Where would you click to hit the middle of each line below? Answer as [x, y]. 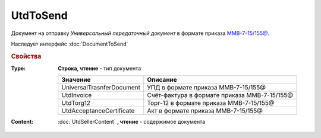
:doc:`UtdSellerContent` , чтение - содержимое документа [132, 122]
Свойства [26, 56]
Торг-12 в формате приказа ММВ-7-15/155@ [210, 103]
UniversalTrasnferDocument [101, 88]
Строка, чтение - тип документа [100, 68]
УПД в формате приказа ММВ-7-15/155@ [206, 88]
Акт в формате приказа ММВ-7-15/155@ [205, 111]
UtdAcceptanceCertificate [98, 111]
